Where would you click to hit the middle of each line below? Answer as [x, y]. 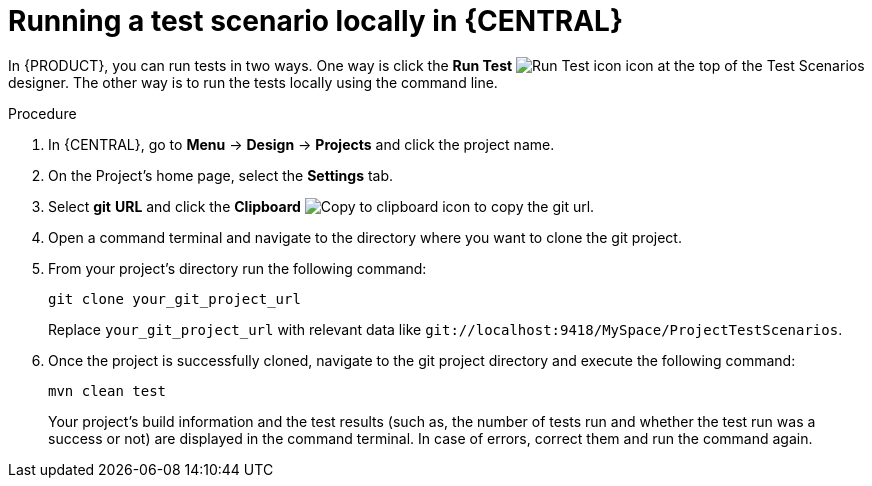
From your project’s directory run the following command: [237, 268]
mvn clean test [107, 390]
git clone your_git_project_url [174, 298]
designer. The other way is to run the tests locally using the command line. [253, 82]
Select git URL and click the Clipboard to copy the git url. [321, 206]
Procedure [42, 113]
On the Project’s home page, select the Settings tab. [221, 175]
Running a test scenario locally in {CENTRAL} [316, 21]
